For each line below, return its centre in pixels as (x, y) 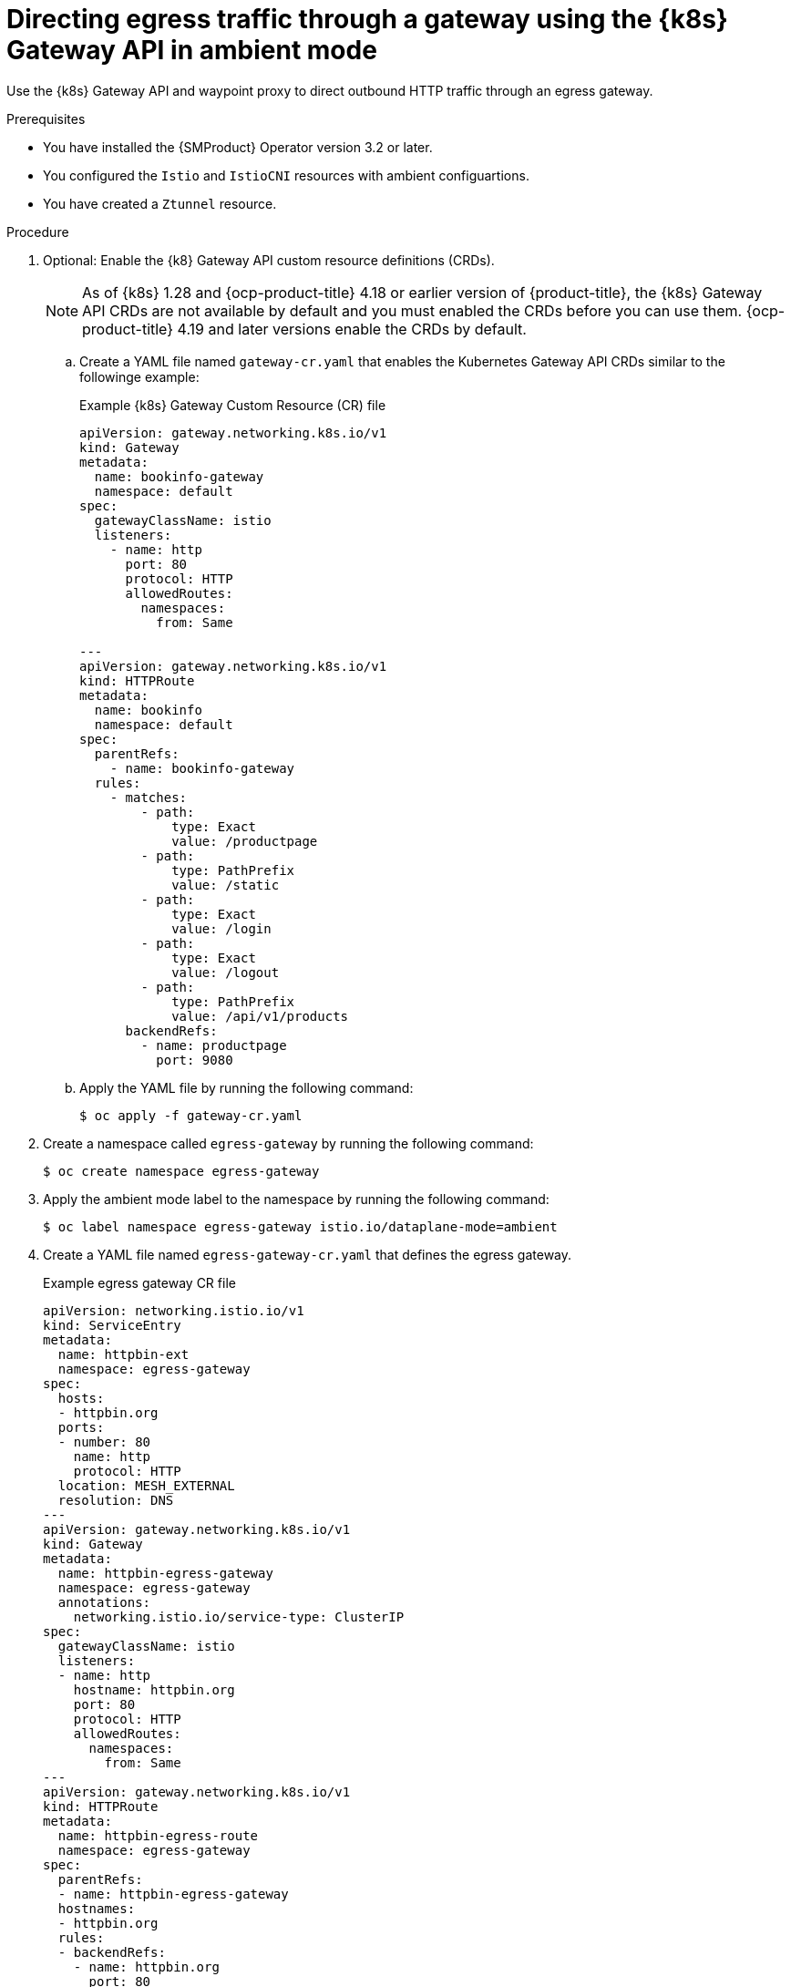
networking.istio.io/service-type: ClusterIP (239, 1616)
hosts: (81, 1398)
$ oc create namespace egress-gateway (181, 1171)
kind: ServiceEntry (112, 1325)
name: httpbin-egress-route (158, 1835)
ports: (81, 1427)
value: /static (226, 885)
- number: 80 (104, 1441)
